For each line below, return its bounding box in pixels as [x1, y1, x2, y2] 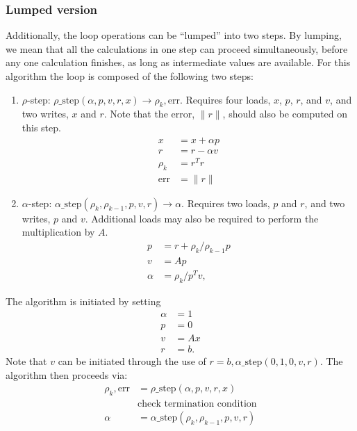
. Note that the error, [103, 106, 195, 121]
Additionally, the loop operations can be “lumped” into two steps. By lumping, [6, 28, 342, 42]
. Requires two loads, [181, 195, 270, 210]
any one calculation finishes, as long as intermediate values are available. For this [6, 55, 351, 70]
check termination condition [138, 399, 257, 409]
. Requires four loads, [180, 92, 271, 106]
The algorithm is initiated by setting [6, 293, 161, 308]
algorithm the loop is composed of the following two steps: [6, 69, 254, 83]
